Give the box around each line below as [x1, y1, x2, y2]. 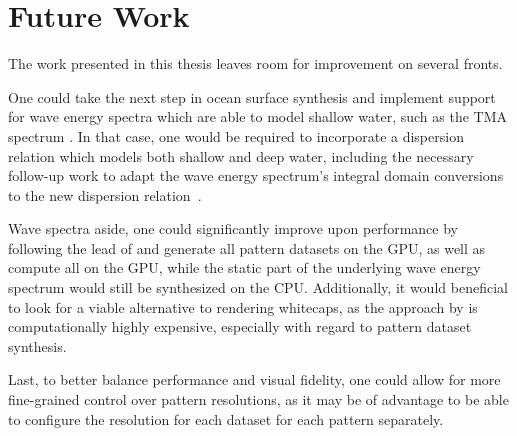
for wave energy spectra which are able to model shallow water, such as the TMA [8, 106, 507, 127]
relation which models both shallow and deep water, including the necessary [8, 145, 474, 166]
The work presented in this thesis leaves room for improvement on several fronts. [8, 53, 503, 74]
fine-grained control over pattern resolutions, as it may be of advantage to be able [8, 389, 509, 410]
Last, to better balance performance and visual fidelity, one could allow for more [8, 369, 501, 390]
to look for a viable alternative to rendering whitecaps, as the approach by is [8, 296, 478, 317]
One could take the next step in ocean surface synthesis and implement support [8, 86, 496, 107]
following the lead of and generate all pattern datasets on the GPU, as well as [8, 237, 486, 258]
